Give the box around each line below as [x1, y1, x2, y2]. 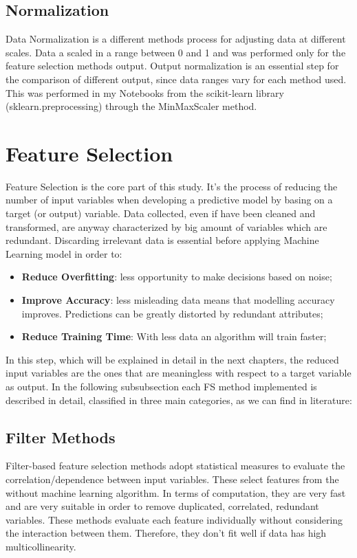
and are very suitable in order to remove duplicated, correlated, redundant [6, 499, 319, 513]
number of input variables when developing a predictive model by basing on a [6, 192, 333, 207]
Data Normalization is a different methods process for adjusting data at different [6, 32, 346, 46]
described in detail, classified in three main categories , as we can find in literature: [6, 392, 352, 407]
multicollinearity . [6, 539, 76, 553]
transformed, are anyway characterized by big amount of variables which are [6, 219, 327, 234]
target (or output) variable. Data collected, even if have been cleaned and [6, 206, 316, 221]
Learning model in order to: [6, 246, 122, 260]
